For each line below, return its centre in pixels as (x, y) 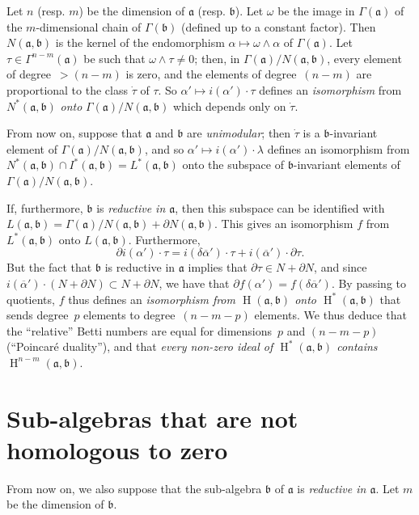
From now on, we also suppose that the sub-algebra (134, 488)
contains (357, 346)
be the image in (316, 11)
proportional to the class (67, 89)
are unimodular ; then (239, 133)
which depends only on (229, 106)
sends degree (38, 315)
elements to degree (129, 315)
